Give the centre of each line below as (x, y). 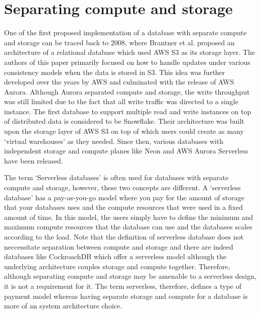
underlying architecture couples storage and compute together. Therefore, (117, 266)
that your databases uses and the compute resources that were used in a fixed (123, 207)
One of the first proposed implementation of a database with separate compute (125, 32)
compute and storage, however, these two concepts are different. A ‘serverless (122, 187)
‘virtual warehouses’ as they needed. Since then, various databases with (114, 141)
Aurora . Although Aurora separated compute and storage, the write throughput (127, 91)
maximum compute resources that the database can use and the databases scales (128, 227)
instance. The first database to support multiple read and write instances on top (128, 111)
